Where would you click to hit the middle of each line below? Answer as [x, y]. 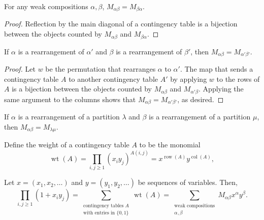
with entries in [99, 213]
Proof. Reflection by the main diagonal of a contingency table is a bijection [121, 24]
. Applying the [221, 89]
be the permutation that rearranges [101, 68]
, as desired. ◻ [201, 99]
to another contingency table [113, 78]
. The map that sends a [217, 68]
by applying [189, 78]
